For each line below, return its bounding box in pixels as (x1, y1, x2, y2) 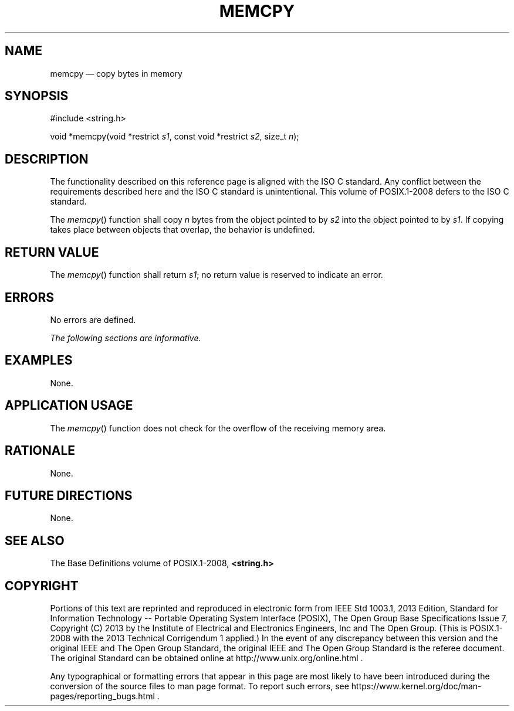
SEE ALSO (5, 533, 65, 548)
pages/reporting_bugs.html (50, 691, 155, 702)
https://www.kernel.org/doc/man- (351, 681, 482, 692)
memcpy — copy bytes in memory (50, 68, 182, 79)
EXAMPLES (5, 353, 73, 368)
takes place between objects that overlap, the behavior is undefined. (50, 224, 315, 235)
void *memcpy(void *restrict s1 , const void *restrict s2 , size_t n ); (50, 131, 299, 142)
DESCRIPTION (5, 151, 89, 166)
